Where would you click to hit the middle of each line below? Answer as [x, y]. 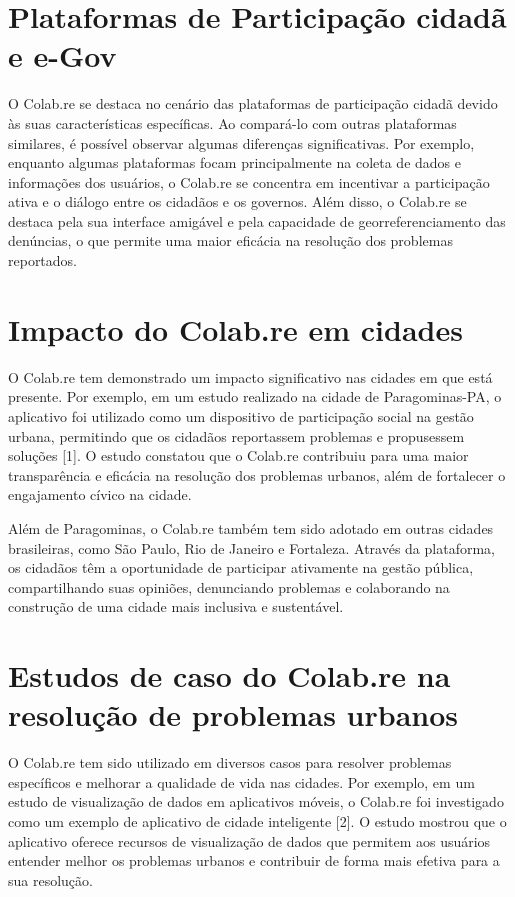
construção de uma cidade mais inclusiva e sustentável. [176, 606]
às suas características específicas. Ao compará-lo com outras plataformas [232, 122]
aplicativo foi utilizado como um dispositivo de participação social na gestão [241, 415]
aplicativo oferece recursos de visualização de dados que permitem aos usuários [249, 840]
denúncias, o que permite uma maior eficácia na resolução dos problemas [230, 240]
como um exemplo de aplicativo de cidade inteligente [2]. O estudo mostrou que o [257, 821]
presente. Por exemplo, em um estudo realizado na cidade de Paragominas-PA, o [255, 396]
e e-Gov [62, 55]
